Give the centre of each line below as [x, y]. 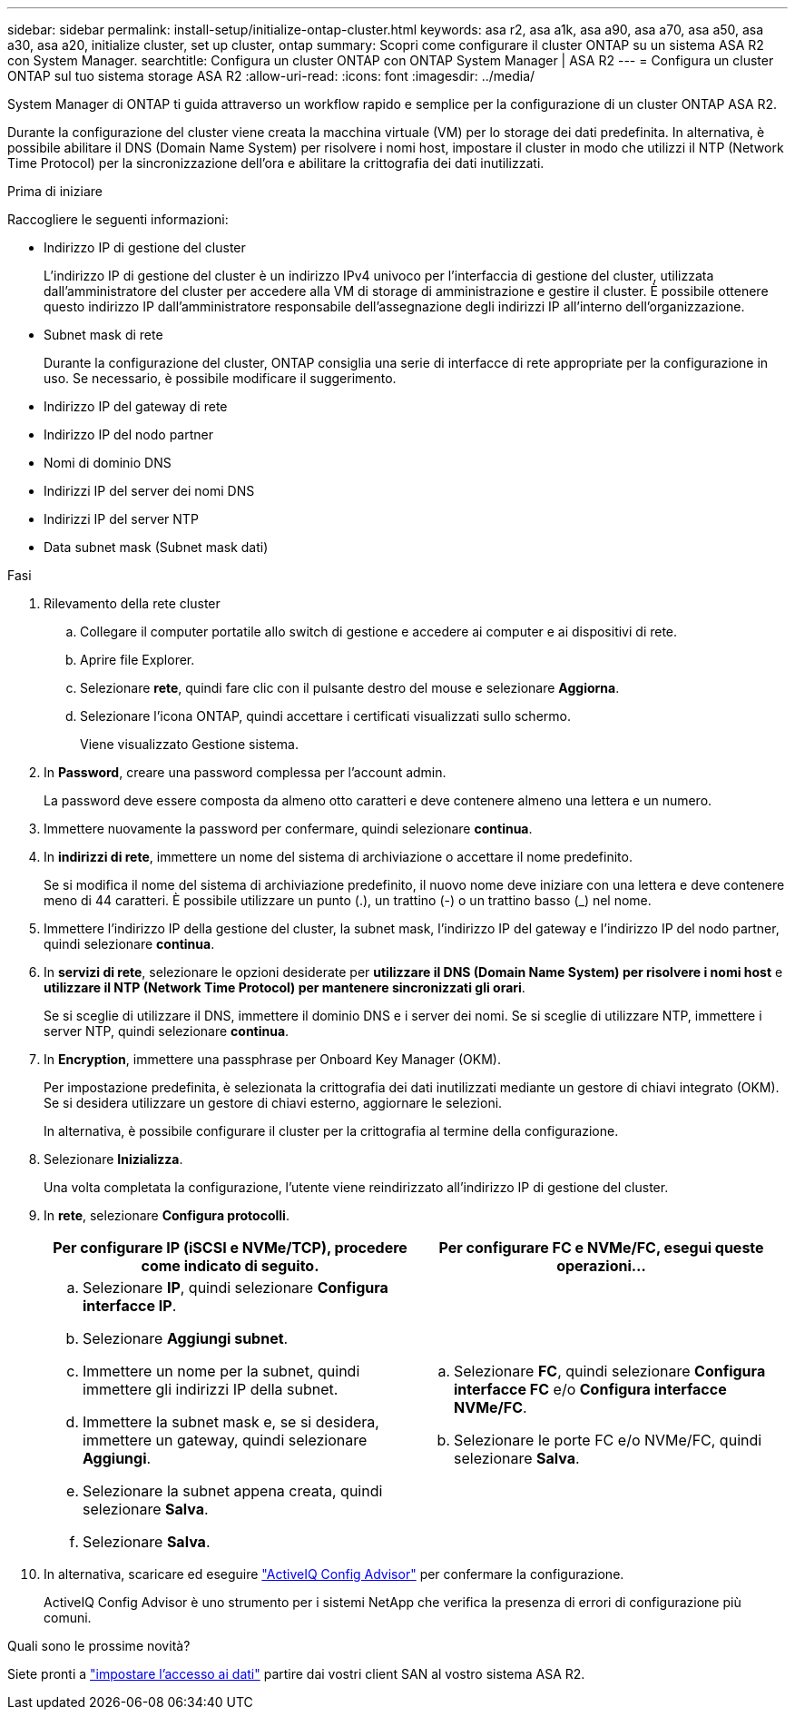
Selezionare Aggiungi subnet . [186, 1338]
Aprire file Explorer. [137, 660]
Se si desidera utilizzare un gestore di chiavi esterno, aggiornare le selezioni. [273, 1103]
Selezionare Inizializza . [113, 1159]
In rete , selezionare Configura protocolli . [167, 1215]
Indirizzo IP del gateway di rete [136, 406]
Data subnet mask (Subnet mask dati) [156, 547]
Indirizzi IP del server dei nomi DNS [149, 491]
